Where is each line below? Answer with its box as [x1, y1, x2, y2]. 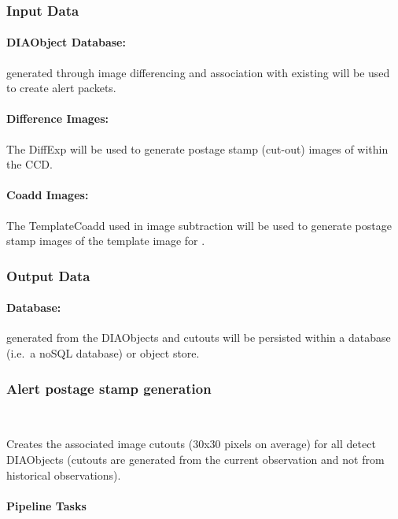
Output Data [6, 265, 90, 285]
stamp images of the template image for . [6, 232, 205, 249]
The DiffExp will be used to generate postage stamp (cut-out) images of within [6, 140, 389, 157]
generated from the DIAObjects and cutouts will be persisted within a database [6, 329, 391, 346]
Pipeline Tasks [6, 497, 87, 513]
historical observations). [6, 466, 121, 483]
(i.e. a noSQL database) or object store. [6, 345, 200, 361]
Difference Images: [6, 110, 109, 127]
